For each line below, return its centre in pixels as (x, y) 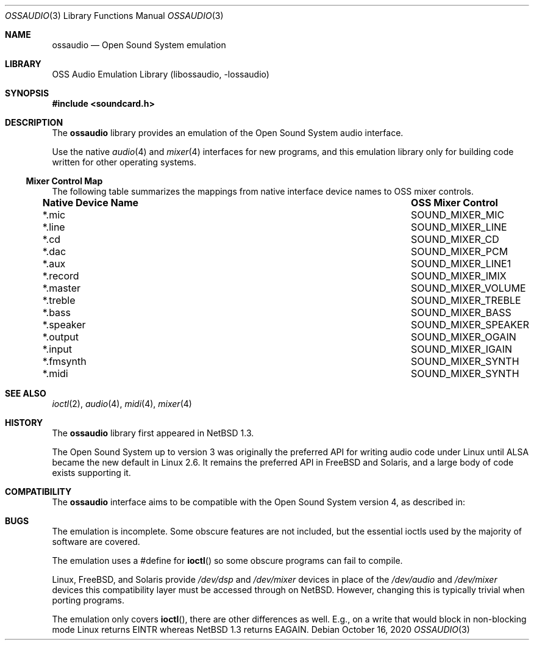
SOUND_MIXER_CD (455, 239)
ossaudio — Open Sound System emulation (139, 45)
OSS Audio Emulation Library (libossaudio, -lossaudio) (161, 74)
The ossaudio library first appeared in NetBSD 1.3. (153, 433)
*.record (61, 276)
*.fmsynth (64, 361)
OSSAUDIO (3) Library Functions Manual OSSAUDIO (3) (114, 16)
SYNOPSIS (27, 93)
